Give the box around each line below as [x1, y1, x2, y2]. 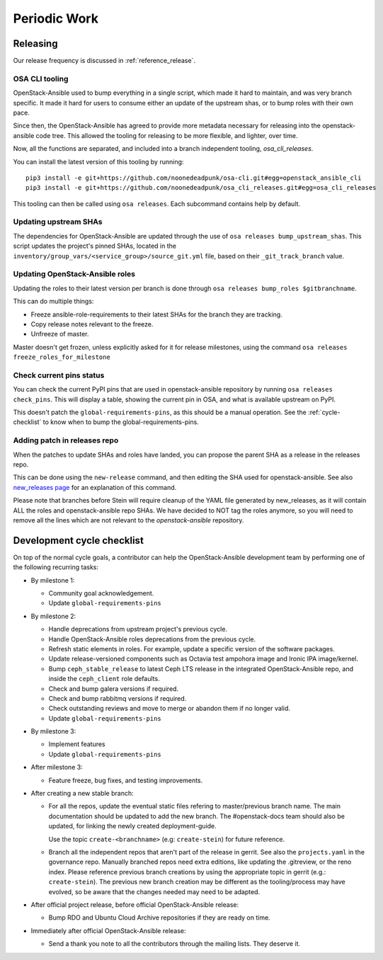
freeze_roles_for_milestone [13, 353, 111, 361]
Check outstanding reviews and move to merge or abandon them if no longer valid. [48, 704, 290, 713]
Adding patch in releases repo [13, 435, 119, 445]
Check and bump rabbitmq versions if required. [48, 694, 187, 702]
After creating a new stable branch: [30, 789, 134, 798]
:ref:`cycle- [308, 408, 341, 417]
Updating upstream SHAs [13, 217, 103, 227]
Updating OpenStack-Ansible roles [13, 269, 136, 279]
